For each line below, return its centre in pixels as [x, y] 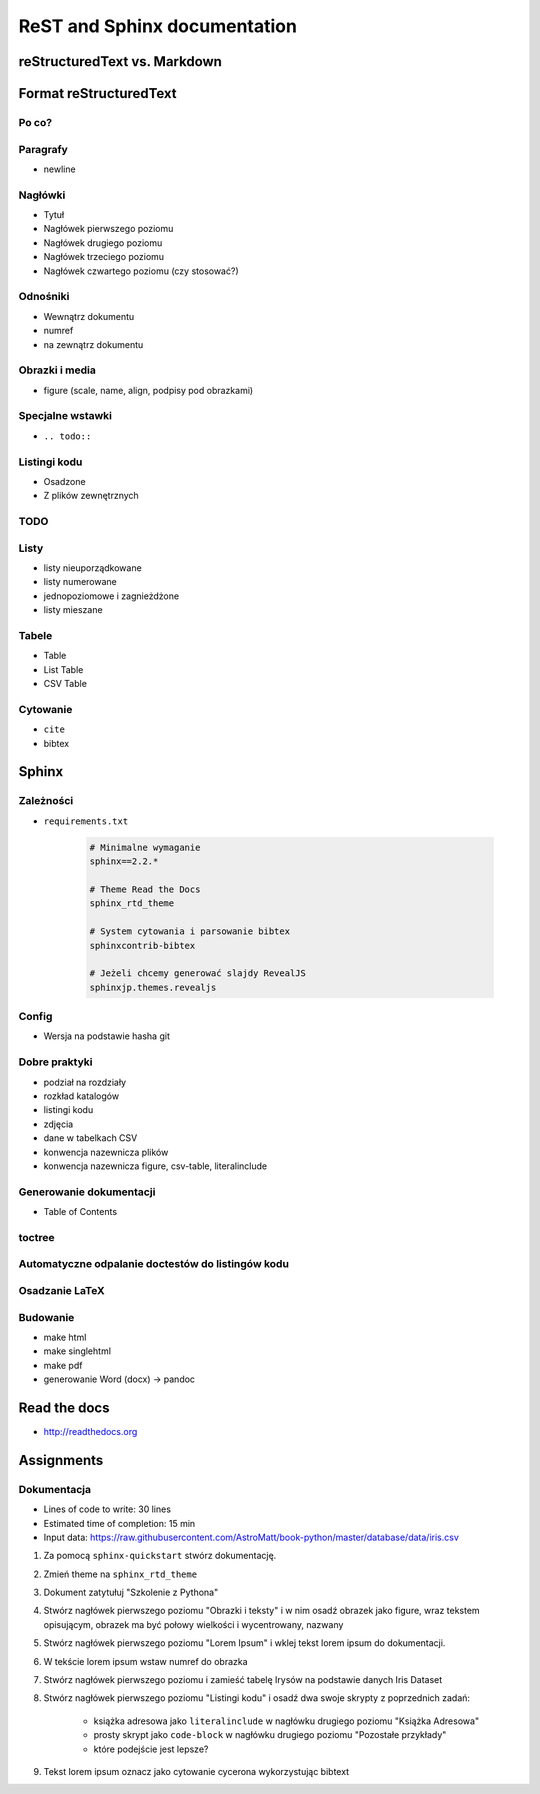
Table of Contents [80, 1212]
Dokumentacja [55, 1489]
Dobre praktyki [55, 1062]
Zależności [46, 801]
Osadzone [64, 481]
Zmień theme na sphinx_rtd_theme [120, 1574]
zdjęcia [58, 1124]
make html [65, 1337]
